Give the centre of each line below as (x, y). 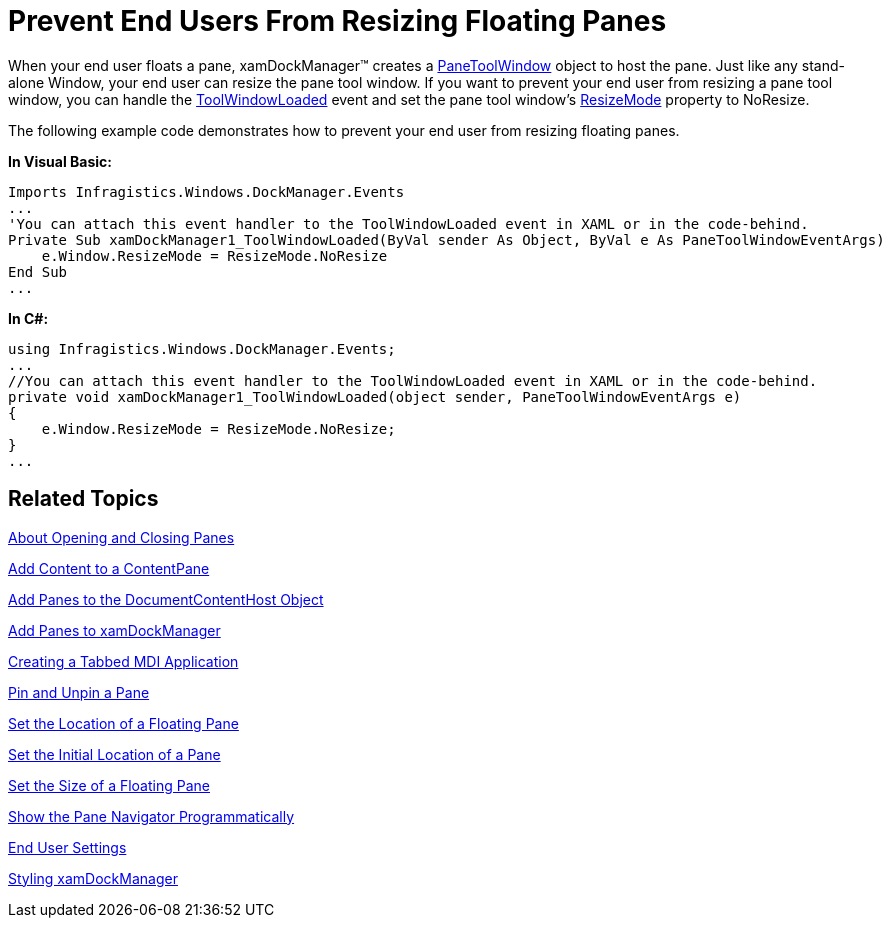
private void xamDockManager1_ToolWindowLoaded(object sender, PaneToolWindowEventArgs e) (375, 396)
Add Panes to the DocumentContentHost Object (166, 599)
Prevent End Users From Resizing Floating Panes (337, 21)
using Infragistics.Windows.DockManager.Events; (202, 348)
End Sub (38, 271)
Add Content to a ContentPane (109, 568)
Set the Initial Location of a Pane (114, 754)
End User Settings (67, 847)
